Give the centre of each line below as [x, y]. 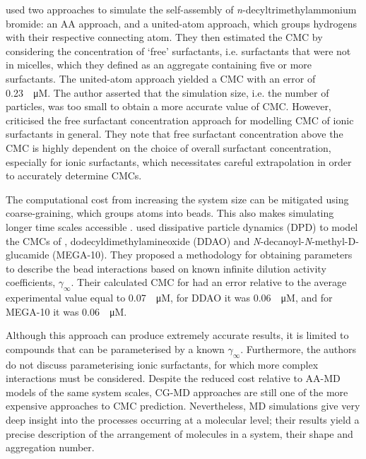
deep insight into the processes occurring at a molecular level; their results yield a [183, 420]
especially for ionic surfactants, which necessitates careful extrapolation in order [179, 161]
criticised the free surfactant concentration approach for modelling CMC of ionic [180, 120]
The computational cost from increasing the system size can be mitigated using [177, 199]
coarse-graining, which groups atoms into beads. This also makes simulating [170, 213]
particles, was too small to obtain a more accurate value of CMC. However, [169, 106]
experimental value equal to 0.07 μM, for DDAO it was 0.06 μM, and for [169, 298]
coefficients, [31, 282]
